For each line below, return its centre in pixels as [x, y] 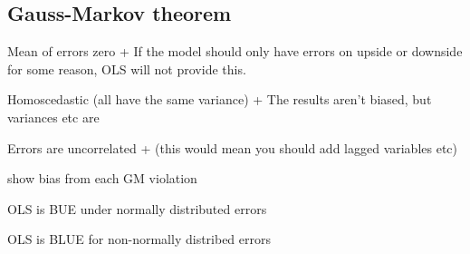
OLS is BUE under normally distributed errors [137, 208]
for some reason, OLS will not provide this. [127, 68]
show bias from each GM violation [102, 178]
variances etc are [53, 117]
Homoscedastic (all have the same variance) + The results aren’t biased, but [220, 99]
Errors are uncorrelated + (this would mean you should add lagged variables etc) [233, 147]
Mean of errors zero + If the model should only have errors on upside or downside [235, 51]
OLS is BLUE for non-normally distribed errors [139, 239]
